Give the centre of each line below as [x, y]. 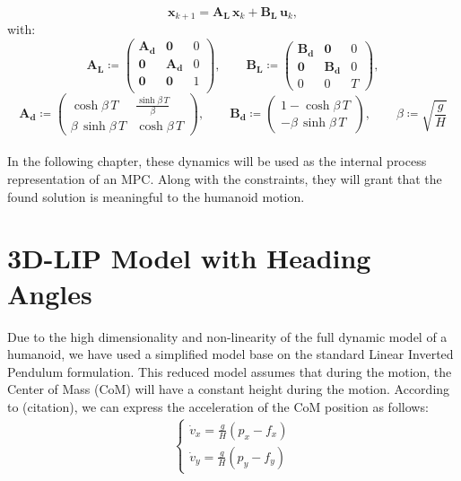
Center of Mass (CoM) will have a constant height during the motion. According [229, 389]
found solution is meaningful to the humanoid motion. [156, 196]
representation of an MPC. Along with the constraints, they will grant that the [225, 179]
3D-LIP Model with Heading [189, 258]
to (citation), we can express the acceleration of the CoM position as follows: [218, 406]
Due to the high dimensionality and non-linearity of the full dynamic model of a [227, 336]
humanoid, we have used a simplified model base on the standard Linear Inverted [230, 354]
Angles [50, 293]
